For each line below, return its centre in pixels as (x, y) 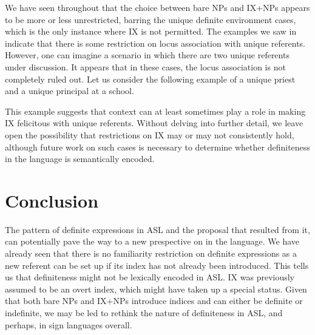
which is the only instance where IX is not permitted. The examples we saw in (151, 31)
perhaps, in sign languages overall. (69, 324)
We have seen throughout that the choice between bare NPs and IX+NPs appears (157, 7)
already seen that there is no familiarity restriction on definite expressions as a (151, 253)
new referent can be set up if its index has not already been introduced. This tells (157, 265)
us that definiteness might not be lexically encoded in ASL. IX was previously (150, 277)
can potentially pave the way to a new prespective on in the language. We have (152, 241)
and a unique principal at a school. (69, 91)
